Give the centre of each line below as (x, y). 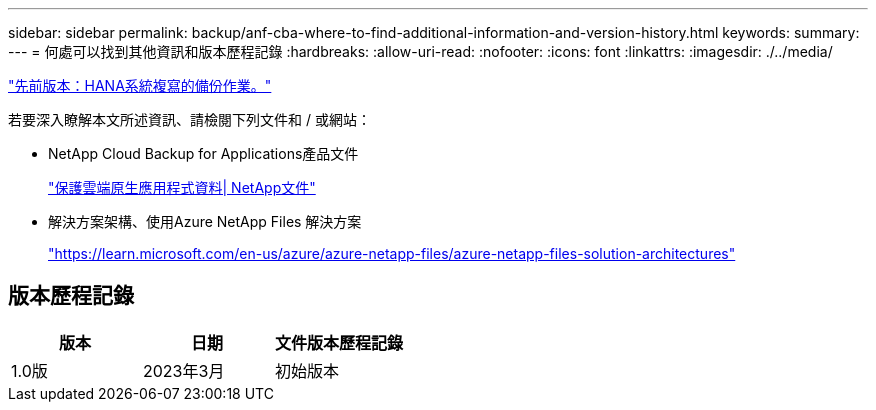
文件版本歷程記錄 (339, 342)
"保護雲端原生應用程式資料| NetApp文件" (182, 187)
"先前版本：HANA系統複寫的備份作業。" (140, 85)
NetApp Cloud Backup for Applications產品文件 (203, 153)
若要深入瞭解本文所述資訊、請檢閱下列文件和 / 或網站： (189, 119)
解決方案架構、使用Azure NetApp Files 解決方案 (205, 221)
